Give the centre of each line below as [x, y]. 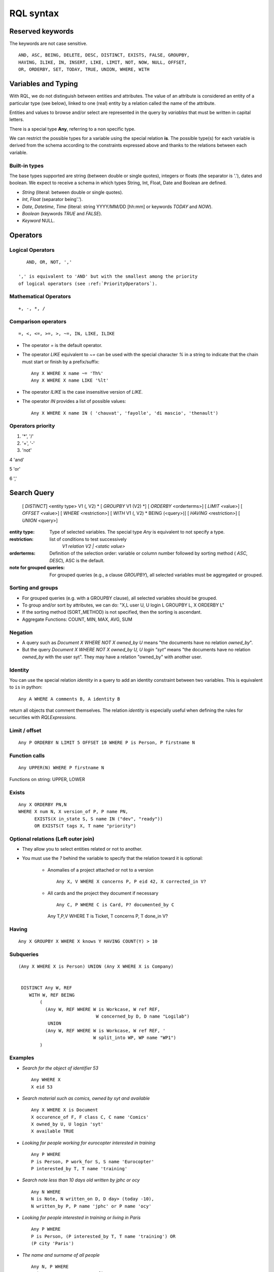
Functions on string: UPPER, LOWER [47, 779]
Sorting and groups [34, 588]
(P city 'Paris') [53, 1244]
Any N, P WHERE [50, 1266]
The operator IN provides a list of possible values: [74, 401]
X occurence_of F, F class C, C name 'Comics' [90, 1117]
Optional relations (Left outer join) [52, 839]
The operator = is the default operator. [62, 345]
